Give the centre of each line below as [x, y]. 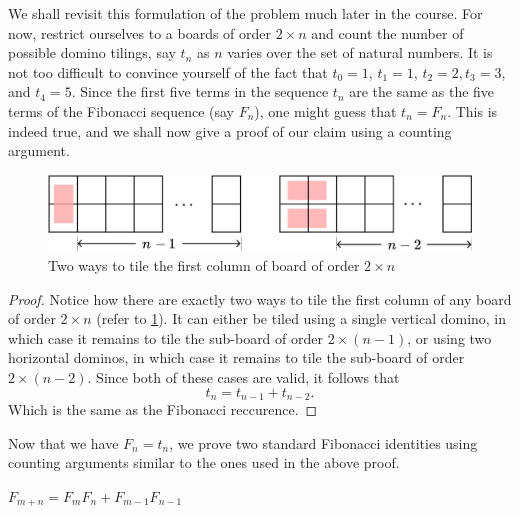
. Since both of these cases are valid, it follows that [243, 376]
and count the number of [387, 32]
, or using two [449, 337]
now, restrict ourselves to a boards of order [140, 32]
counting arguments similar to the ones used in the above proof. [204, 462]
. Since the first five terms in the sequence [200, 91]
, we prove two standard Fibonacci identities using [323, 442]
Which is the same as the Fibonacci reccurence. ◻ [163, 408]
